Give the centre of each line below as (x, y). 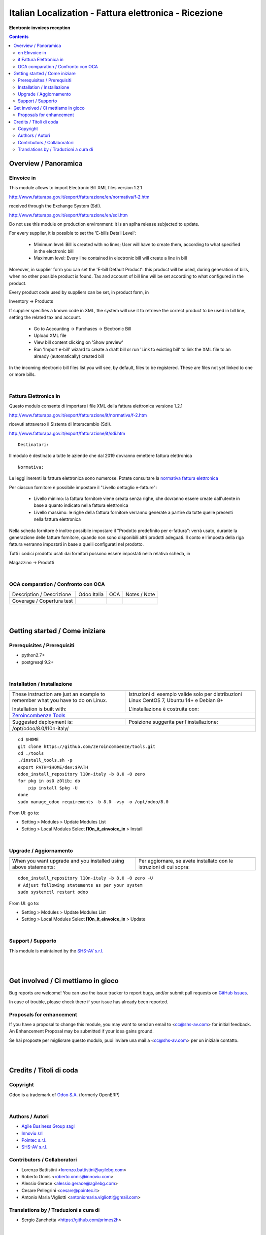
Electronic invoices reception (40, 28)
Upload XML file (50, 335)
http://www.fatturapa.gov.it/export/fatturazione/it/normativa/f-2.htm (78, 415)
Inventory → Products (31, 301)
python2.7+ (33, 655)
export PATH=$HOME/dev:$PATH (53, 767)
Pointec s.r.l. (34, 1140)
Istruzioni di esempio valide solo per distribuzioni (185, 694)
